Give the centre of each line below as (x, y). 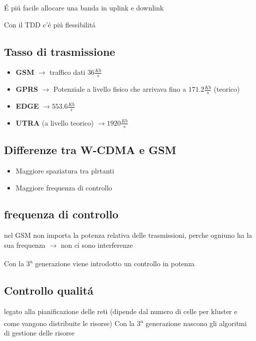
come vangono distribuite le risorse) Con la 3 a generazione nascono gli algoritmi (126, 322)
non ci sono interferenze (97, 245)
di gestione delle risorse (39, 332)
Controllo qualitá (49, 290)
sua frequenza (25, 245)
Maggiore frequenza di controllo (64, 187)
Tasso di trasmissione (60, 51)
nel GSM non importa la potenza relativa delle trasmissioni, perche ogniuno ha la (128, 235)
